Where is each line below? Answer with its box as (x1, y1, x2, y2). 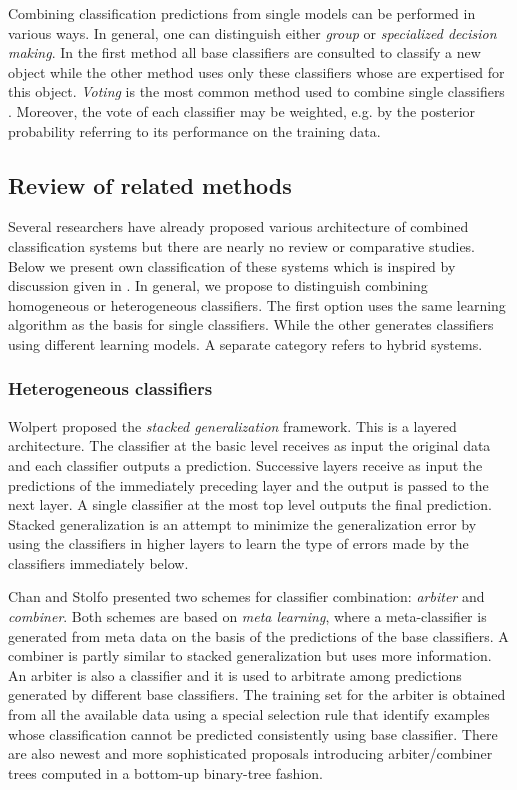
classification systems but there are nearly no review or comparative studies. (8, 235, 476, 256)
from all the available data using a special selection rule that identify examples (8, 704, 490, 725)
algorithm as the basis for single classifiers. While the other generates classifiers (8, 314, 494, 335)
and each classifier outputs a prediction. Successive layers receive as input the (8, 454, 483, 475)
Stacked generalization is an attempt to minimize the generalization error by (8, 513, 477, 534)
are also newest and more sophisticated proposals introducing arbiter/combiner (8, 743, 493, 764)
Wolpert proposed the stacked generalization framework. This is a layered (8, 415, 457, 436)
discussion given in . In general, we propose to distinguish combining (8, 275, 428, 296)
